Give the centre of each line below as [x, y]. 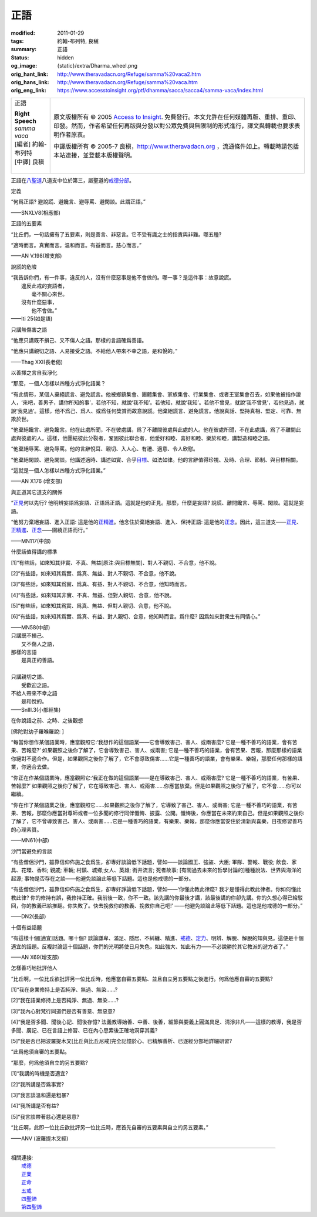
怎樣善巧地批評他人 [34, 968]
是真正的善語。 [39, 660]
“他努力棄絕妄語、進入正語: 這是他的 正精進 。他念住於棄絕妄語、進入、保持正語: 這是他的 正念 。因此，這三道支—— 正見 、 [156, 522]
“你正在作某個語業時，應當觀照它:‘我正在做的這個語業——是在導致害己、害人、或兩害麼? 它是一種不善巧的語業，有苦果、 [157, 778]
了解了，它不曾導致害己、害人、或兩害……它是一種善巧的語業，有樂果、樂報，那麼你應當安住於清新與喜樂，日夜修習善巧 [157, 821]
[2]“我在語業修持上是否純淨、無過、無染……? [65, 1001]
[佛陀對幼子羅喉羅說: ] [38, 731]
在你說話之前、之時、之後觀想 [47, 721]
